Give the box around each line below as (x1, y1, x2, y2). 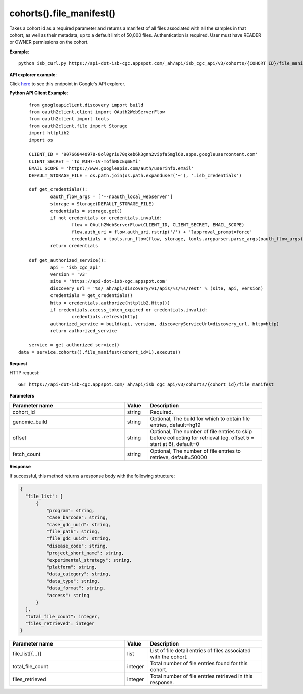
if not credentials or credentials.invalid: (50, 215, 163, 221)
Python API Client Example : (9, 90, 68, 96)
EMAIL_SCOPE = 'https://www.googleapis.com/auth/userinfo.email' (28, 166, 194, 171)
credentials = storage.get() (50, 208, 122, 214)
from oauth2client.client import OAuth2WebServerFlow (28, 109, 165, 115)
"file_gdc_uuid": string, (46, 536, 111, 541)
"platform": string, (46, 564, 98, 570)
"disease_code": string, (46, 543, 108, 549)
